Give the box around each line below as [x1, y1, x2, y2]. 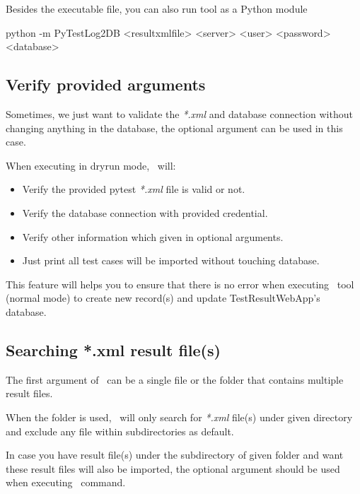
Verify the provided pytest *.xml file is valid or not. [22, 182, 245, 196]
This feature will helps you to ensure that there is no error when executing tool [6, 276, 354, 291]
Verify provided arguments [6, 73, 206, 95]
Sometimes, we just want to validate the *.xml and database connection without [6, 106, 353, 121]
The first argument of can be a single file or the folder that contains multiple [6, 372, 344, 387]
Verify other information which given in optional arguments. [22, 229, 284, 244]
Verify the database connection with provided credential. [22, 205, 268, 220]
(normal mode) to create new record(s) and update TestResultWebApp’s [6, 290, 320, 305]
